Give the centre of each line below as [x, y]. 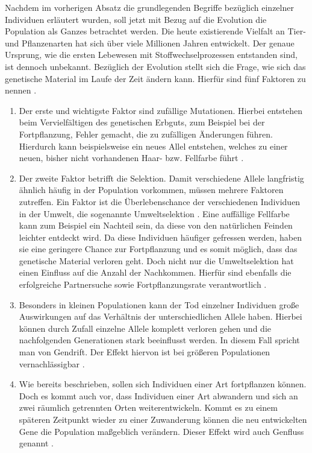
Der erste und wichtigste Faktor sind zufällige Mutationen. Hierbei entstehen [161, 110]
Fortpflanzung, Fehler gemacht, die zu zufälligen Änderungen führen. [146, 134]
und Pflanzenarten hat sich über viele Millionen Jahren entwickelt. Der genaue [150, 43]
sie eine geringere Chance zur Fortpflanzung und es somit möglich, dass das [158, 249]
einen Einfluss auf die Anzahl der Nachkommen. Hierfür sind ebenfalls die [155, 272]
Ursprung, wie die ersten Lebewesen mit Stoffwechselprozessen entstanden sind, [151, 55]
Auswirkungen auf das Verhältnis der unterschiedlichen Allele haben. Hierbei [161, 316]
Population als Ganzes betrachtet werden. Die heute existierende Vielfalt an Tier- [155, 31]
